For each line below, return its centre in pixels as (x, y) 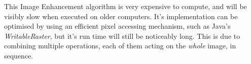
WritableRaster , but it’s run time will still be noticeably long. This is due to (122, 36)
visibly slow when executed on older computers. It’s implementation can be (121, 16)
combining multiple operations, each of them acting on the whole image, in (120, 46)
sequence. (19, 55)
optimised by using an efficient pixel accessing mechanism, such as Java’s (117, 26)
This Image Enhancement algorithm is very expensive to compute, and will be (126, 6)
